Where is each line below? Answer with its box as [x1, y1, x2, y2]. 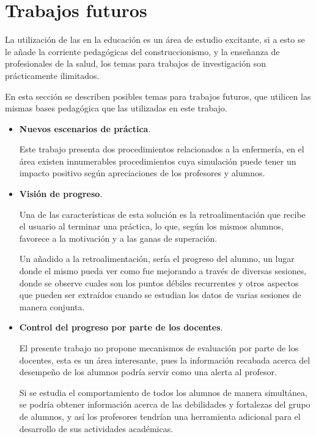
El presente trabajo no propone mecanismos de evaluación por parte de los [19, 342, 299, 354]
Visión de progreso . [19, 187, 103, 200]
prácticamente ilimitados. [5, 69, 100, 81]
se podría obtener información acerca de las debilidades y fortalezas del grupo [19, 398, 310, 411]
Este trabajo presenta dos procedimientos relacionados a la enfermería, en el [19, 143, 304, 155]
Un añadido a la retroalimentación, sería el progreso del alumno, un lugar [19, 252, 295, 265]
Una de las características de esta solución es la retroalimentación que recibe [19, 207, 306, 220]
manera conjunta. [19, 300, 85, 313]
